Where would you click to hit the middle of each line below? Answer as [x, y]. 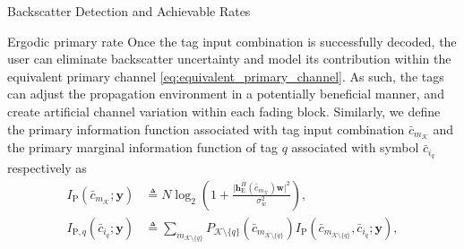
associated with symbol [355, 147]
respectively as [47, 168]
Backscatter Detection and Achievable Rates [129, 11]
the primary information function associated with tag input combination [206, 129]
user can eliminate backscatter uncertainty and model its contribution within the [229, 59]
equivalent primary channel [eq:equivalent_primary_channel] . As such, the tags [226, 76]
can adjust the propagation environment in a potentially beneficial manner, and [226, 94]
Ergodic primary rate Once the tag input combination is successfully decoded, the [232, 41]
